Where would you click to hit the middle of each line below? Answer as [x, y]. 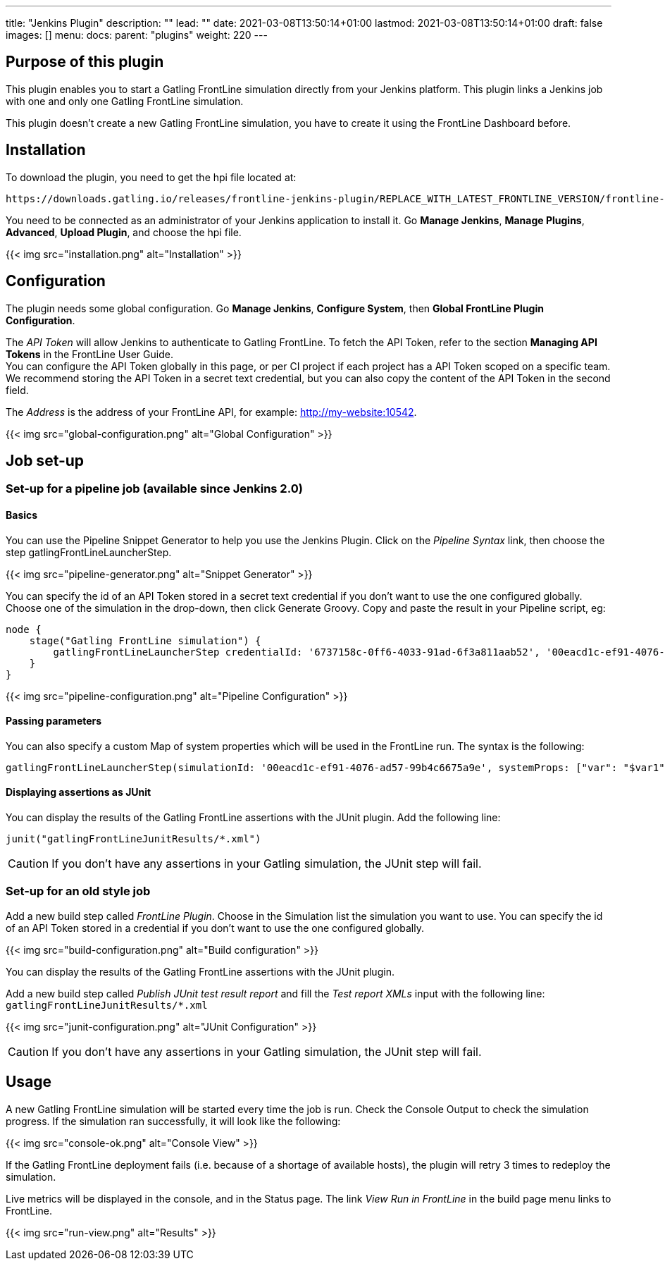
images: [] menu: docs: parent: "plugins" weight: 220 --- [137, 35]
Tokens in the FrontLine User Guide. [89, 354]
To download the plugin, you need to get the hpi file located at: [151, 177]
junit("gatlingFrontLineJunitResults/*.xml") [133, 839]
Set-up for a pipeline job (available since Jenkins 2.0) [154, 489]
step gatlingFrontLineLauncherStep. [89, 552]
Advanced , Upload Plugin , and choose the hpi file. [124, 232]
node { [24, 629]
